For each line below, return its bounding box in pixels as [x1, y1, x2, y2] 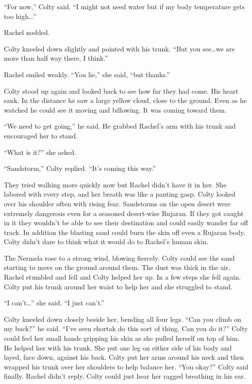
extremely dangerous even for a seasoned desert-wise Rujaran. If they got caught [4, 208, 244, 218]
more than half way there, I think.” [4, 53, 108, 63]
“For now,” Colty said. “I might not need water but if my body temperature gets [4, 1, 245, 11]
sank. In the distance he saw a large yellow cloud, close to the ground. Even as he [4, 95, 247, 105]
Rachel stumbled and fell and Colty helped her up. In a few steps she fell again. [4, 272, 241, 282]
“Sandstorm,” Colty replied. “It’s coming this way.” [4, 163, 156, 173]
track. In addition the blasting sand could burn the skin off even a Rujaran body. [4, 227, 246, 237]
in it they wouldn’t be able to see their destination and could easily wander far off [4, 217, 248, 228]
